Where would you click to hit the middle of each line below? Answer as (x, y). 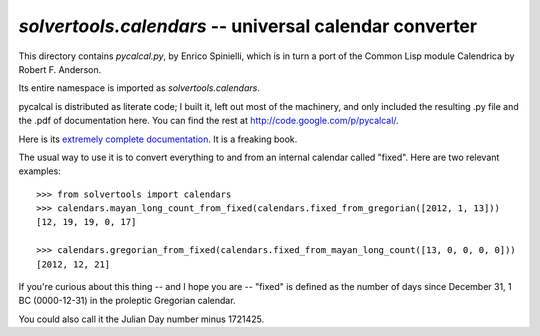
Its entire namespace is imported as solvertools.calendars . (139, 88)
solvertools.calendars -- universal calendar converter (248, 26)
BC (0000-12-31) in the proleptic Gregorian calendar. (127, 301)
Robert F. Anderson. (60, 69)
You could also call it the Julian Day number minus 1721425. (141, 319)
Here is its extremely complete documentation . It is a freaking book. (158, 139)
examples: (40, 171)
